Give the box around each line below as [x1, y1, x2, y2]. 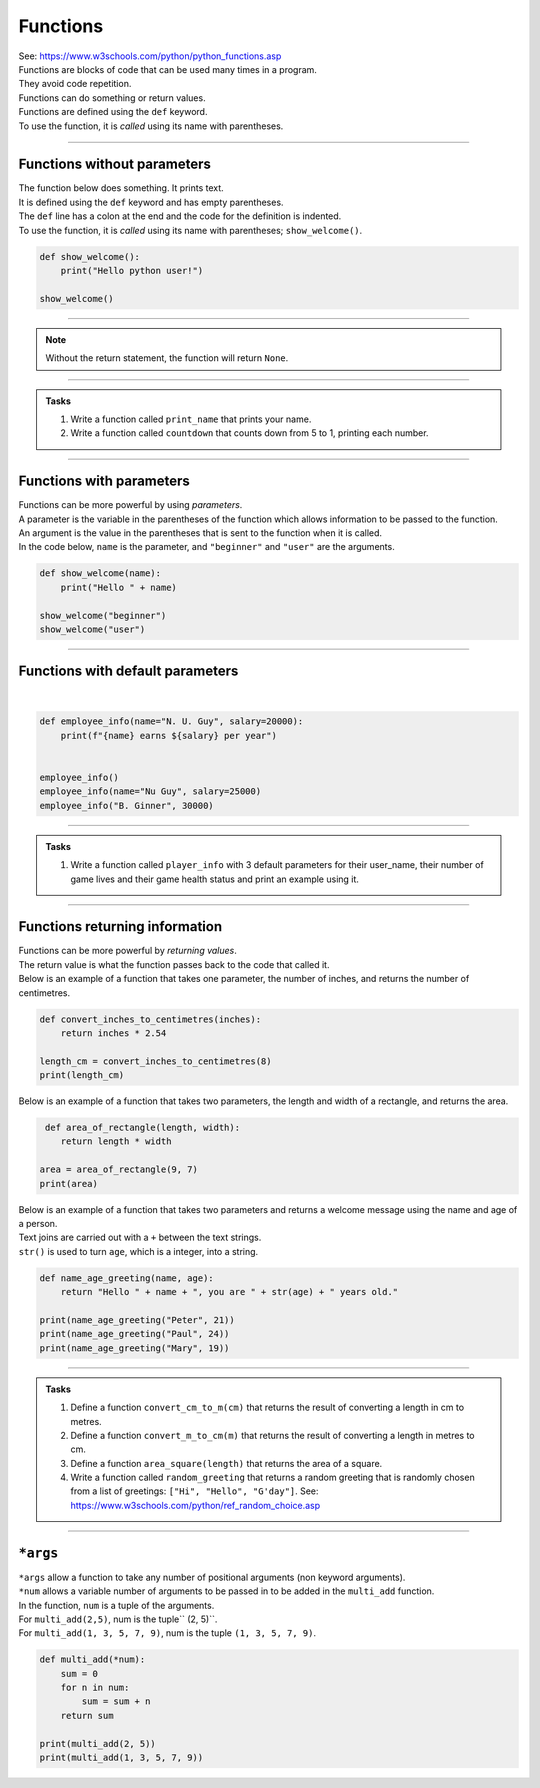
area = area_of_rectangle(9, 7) [39, 1164, 199, 1175]
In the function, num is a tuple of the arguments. [18, 1599, 215, 1611]
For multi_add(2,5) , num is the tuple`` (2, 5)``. [18, 1613, 218, 1625]
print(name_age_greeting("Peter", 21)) [39, 1314, 235, 1325]
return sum [60, 1710, 114, 1721]
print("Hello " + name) [60, 581, 177, 593]
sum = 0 [60, 1668, 99, 1679]
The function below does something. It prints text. [18, 182, 224, 194]
